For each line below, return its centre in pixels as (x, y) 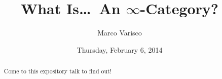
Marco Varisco (120, 33)
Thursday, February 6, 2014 (120, 49)
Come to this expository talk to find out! (58, 71)
